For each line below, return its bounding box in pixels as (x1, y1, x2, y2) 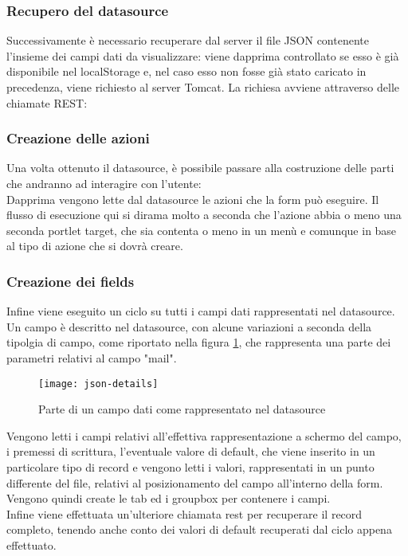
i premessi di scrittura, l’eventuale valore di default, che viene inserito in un (6, 443, 375, 460)
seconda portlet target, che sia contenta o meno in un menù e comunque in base (6, 221, 397, 238)
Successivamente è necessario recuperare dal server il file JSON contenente (6, 32, 369, 49)
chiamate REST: (6, 94, 88, 111)
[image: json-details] (38, 378, 159, 390)
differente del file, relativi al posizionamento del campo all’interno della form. (6, 474, 383, 491)
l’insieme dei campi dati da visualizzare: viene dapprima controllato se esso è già (6, 47, 399, 64)
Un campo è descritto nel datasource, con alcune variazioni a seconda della (6, 318, 372, 335)
